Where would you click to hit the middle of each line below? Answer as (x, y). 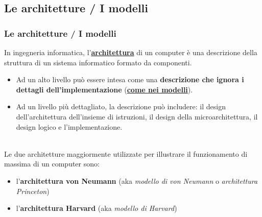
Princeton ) (33, 191)
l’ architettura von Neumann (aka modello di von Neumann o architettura (137, 180)
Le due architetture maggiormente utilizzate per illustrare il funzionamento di (126, 153)
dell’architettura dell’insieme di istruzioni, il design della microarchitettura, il (137, 116)
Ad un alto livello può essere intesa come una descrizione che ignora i (130, 79)
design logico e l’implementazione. (69, 126)
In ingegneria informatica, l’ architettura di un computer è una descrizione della (131, 52)
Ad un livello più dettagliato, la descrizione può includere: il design (121, 106)
